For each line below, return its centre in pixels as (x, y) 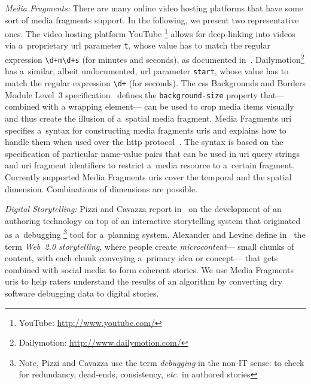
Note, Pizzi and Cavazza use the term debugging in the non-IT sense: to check (161, 362)
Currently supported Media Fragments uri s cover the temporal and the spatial (148, 176)
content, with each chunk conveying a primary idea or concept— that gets (141, 258)
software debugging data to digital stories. (82, 293)
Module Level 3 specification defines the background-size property (131, 94)
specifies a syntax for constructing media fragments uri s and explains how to (146, 130)
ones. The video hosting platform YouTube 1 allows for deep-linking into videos (150, 33)
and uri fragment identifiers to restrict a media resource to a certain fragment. (150, 165)
